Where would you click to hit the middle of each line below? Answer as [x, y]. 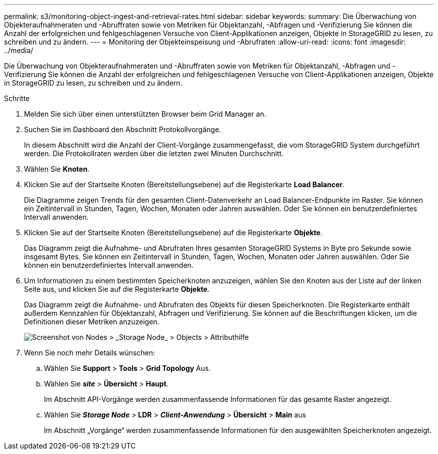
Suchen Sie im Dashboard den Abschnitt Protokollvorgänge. [123, 129]
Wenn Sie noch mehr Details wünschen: [90, 353]
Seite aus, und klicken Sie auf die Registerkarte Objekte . [117, 289]
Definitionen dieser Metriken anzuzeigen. [92, 322]
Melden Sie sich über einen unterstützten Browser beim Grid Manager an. [145, 114]
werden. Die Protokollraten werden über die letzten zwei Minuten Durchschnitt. [154, 153]
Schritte [17, 98]
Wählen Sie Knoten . [57, 169]
